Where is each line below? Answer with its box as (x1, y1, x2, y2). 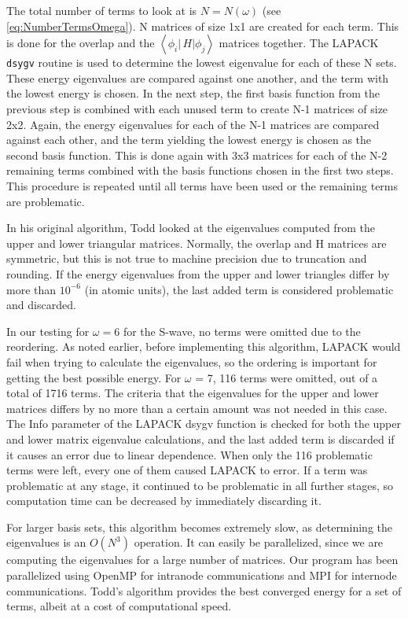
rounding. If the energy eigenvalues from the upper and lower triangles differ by (6, 265, 390, 282)
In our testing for (6, 322, 90, 339)
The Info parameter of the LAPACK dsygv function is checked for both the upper (6, 415, 401, 432)
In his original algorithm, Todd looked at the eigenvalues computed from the (6, 219, 375, 236)
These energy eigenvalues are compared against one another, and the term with (6, 69, 389, 86)
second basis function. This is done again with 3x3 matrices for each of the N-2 (6, 146, 388, 163)
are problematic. (6, 193, 85, 209)
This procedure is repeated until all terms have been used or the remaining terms (6, 178, 399, 193)
